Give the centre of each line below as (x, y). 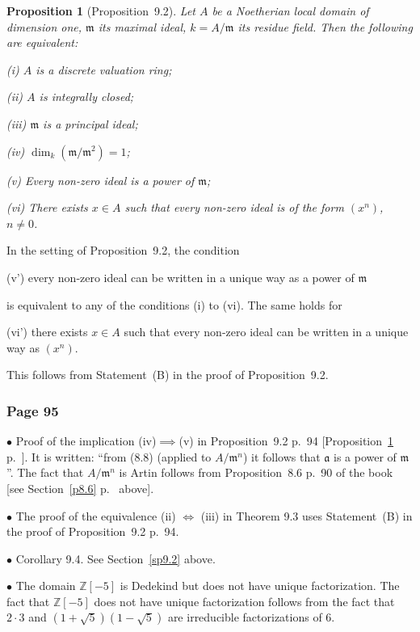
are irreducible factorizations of (245, 617)
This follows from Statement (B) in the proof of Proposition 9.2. (168, 375)
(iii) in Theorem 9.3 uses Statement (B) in (307, 515)
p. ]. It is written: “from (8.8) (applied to (109, 456)
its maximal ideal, (142, 26)
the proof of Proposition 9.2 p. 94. (93, 531)
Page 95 (33, 410)
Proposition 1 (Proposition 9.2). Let (101, 11)
